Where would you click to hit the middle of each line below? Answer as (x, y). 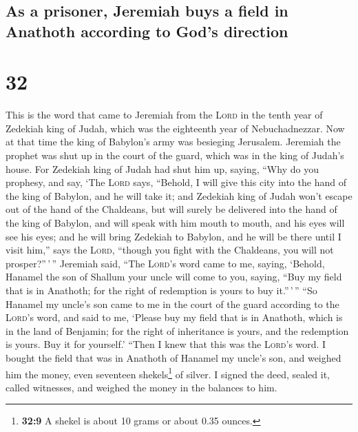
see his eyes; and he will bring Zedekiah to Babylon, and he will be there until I (173, 236)
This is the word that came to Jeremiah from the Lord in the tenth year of (164, 115)
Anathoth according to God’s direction (147, 31)
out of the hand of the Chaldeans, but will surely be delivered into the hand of (171, 209)
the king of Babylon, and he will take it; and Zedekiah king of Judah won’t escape (179, 195)
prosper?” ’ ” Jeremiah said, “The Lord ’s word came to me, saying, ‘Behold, (165, 263)
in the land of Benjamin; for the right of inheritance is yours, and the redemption (177, 330)
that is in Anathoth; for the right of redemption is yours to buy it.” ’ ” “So (161, 290)
